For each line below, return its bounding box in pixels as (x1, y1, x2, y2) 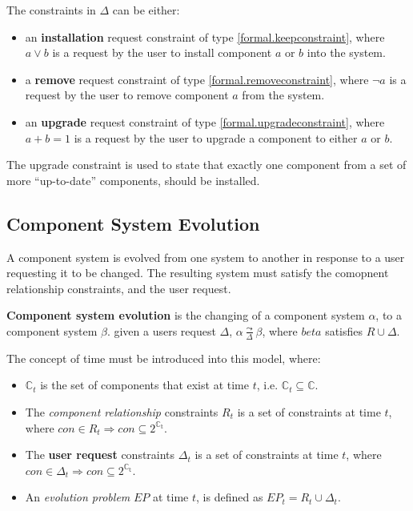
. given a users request (106, 322, 216, 339)
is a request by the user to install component (52, 44, 272, 61)
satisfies (325, 322, 363, 339)
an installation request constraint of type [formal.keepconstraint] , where (25, 28, 385, 45)
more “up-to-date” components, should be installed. (6, 171, 260, 188)
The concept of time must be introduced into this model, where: (6, 349, 321, 366)
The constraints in (6, 2, 96, 18)
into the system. (307, 44, 386, 61)
